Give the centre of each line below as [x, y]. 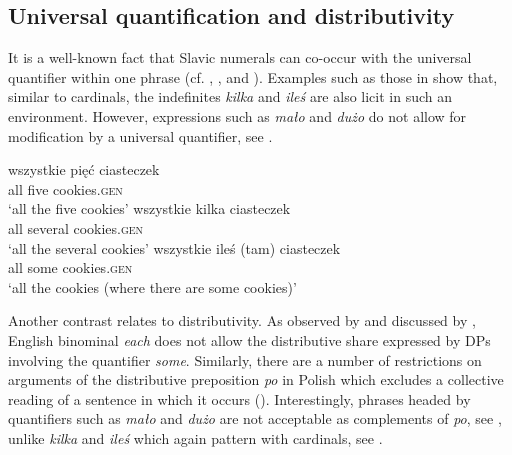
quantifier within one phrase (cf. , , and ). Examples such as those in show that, [253, 76]
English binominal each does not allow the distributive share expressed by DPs [249, 339]
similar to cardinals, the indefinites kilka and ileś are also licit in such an [230, 96]
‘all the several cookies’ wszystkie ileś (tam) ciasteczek [174, 247]
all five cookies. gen [65, 188]
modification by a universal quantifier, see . [140, 135]
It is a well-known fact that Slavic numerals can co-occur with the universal [240, 57]
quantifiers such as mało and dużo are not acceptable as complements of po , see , [255, 418]
